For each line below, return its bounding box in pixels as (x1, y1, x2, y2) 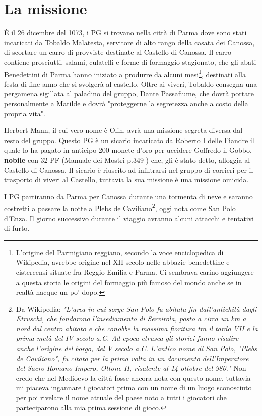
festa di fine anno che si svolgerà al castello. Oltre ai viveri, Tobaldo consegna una (4, 78, 257, 89)
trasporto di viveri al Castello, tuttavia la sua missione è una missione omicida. (4, 174, 249, 185)
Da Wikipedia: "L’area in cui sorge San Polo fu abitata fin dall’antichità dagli (16, 303, 257, 314)
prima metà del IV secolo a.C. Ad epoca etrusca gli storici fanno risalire (16, 333, 239, 343)
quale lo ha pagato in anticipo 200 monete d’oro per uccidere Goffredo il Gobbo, (4, 145, 252, 155)
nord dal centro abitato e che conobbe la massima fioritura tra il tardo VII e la (16, 323, 258, 333)
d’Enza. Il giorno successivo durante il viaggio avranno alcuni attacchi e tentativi (4, 213, 254, 223)
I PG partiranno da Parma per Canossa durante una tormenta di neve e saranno (4, 191, 253, 201)
